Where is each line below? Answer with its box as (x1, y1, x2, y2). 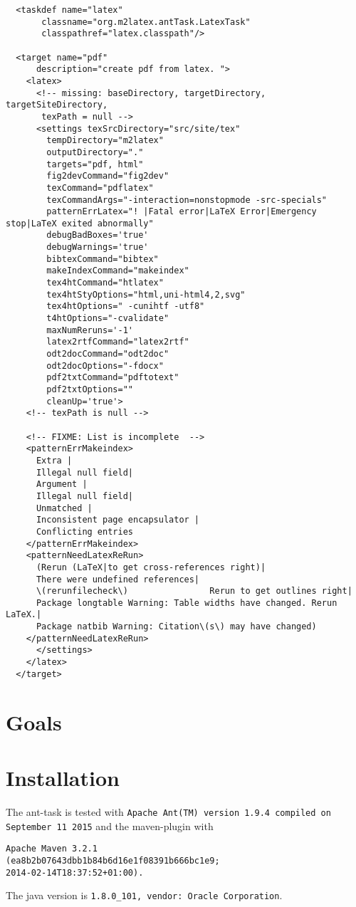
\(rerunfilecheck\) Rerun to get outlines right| (36, 586, 352, 597)
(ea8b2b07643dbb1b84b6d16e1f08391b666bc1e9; (6, 855, 220, 866)
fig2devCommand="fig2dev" (46, 171, 169, 182)
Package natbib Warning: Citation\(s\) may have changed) (36, 622, 317, 632)
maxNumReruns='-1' (46, 325, 133, 335)
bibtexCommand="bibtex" (46, 253, 159, 264)
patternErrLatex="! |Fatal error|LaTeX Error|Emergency (46, 206, 317, 217)
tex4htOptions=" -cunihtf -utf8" (46, 301, 205, 312)
